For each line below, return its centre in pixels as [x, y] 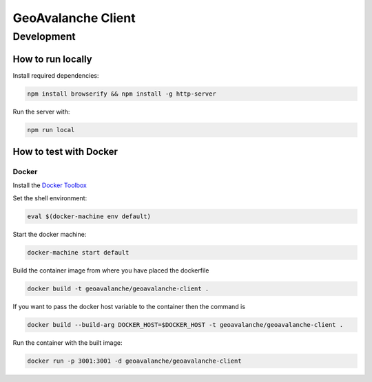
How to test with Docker [65, 152]
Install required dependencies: [56, 75]
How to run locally [52, 59]
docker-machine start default [78, 252]
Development [44, 36]
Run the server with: [41, 112]
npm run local [51, 130]
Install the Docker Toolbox [50, 185]
